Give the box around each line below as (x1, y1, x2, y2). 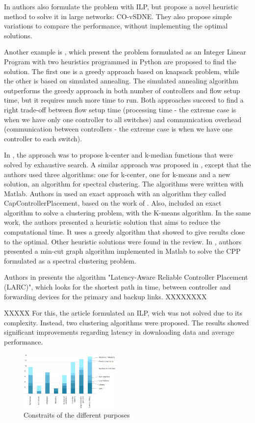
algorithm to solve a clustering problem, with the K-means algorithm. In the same (4, 207, 251, 217)
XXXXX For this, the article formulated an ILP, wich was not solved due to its (4, 308, 242, 318)
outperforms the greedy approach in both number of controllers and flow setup (4, 85, 240, 95)
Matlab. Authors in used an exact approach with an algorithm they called (4, 188, 226, 198)
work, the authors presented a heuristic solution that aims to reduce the (4, 217, 221, 227)
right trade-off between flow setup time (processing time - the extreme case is (4, 104, 236, 114)
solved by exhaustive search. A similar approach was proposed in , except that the (4, 159, 251, 169)
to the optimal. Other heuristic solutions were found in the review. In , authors (4, 236, 242, 246)
